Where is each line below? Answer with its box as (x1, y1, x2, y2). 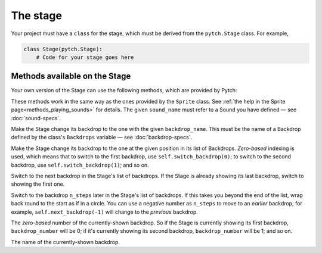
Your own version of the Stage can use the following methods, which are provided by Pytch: (11, 87, 237, 94)
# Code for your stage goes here (36, 54, 134, 61)
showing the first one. (11, 180, 65, 188)
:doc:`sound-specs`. (11, 114, 61, 121)
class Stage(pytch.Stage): (23, 45, 103, 52)
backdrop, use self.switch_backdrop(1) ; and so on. (11, 161, 149, 168)
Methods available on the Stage (11, 71, 131, 82)
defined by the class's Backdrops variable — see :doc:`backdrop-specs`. (11, 134, 193, 141)
